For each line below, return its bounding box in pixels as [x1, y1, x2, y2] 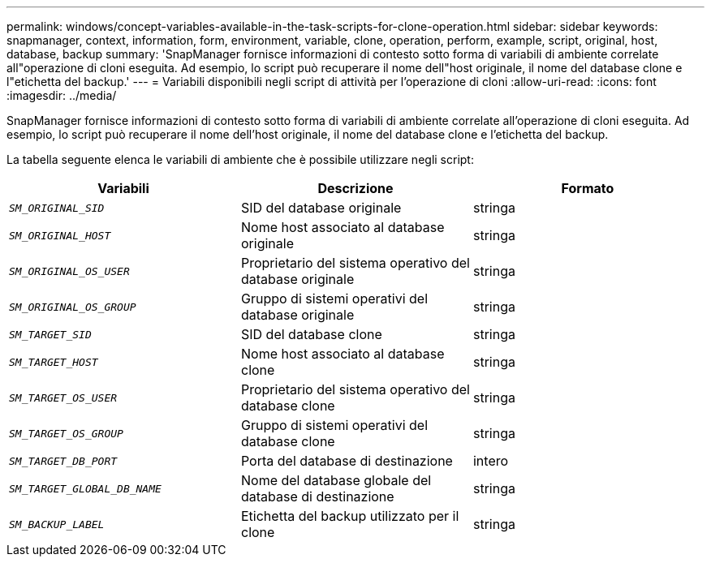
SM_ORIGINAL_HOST [9, 229, 111, 242]
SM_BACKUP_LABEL [9, 518, 105, 531]
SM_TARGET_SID [9, 328, 92, 341]
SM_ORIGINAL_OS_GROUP [9, 300, 136, 313]
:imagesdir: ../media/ [6, 88, 117, 102]
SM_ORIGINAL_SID [9, 201, 105, 214]
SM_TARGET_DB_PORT [9, 454, 118, 467]
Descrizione [317, 180, 394, 196]
